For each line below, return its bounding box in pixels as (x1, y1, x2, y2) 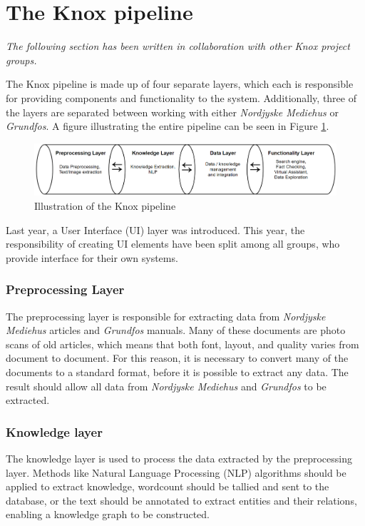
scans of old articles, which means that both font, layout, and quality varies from (6, 336, 359, 351)
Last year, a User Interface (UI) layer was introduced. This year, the (6, 222, 305, 237)
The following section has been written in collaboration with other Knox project (6, 39, 350, 54)
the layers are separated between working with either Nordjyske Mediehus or (6, 104, 339, 119)
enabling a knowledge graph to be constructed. (6, 507, 210, 522)
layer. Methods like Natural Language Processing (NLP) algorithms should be (6, 465, 346, 480)
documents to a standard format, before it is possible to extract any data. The (6, 365, 349, 380)
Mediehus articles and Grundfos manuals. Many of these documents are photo (6, 323, 346, 338)
